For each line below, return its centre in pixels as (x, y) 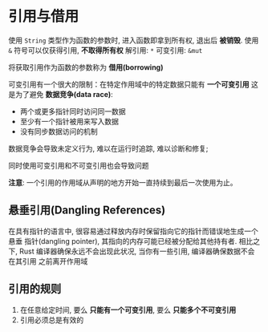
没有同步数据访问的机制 (59, 131)
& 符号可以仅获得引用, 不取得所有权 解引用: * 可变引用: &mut (106, 50)
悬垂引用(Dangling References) (87, 211)
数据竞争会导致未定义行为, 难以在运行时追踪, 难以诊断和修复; (108, 148)
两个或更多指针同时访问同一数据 (73, 111)
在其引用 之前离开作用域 (48, 261)
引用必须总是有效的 (52, 320)
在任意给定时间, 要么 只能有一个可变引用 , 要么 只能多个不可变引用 (128, 310)
